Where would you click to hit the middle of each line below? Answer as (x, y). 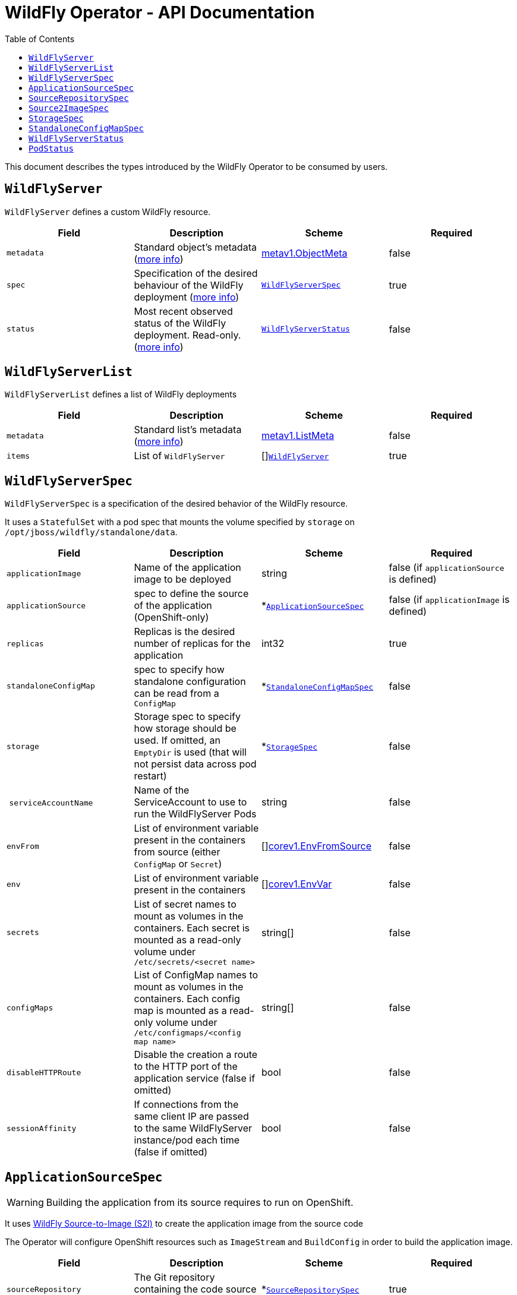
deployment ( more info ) (187, 297)
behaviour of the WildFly (189, 285)
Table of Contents (40, 39)
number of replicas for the (192, 644)
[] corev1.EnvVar (297, 884)
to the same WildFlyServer (193, 1128)
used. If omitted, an (177, 740)
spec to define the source (191, 594)
